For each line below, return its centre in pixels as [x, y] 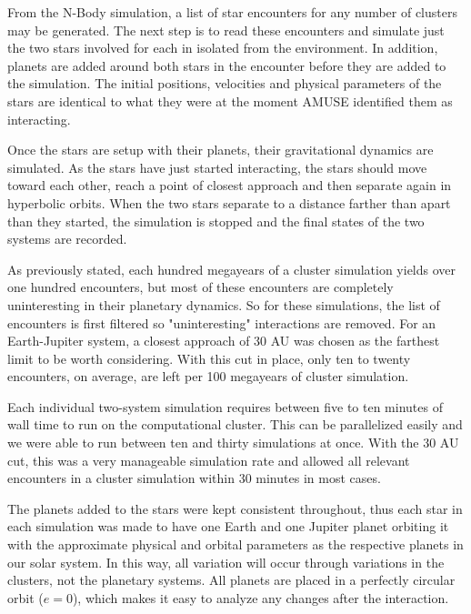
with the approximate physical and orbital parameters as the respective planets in [235, 544]
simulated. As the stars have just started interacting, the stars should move [217, 167]
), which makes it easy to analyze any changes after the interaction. [261, 597]
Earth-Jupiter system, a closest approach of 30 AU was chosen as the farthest [224, 341]
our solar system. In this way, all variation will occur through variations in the [226, 562]
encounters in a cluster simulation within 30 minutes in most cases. [194, 478]
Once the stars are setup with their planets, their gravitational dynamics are [220, 150]
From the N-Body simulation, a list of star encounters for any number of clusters [232, 12]
